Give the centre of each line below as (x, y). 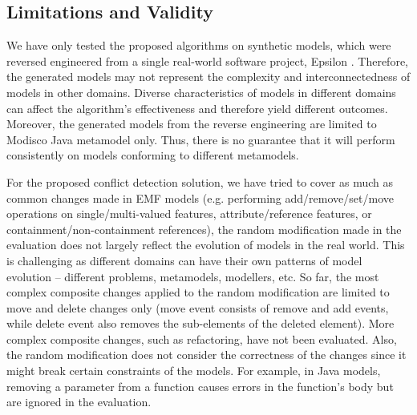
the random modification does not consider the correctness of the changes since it (206, 355)
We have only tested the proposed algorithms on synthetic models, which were (199, 45)
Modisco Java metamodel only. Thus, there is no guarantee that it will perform (201, 139)
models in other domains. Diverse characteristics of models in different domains (201, 92)
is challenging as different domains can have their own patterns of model (184, 260)
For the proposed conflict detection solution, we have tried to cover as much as (200, 181)
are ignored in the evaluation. (79, 402)
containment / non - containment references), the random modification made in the (204, 229)
